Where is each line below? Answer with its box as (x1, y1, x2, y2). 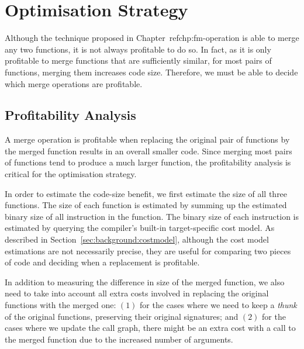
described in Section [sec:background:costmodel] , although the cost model (5, 233, 269, 246)
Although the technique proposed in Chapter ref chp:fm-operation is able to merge (5, 32, 299, 44)
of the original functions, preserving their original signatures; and (5, 310, 239, 322)
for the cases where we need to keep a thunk (140, 299, 297, 311)
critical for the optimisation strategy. (5, 168, 137, 180)
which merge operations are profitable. (5, 77, 143, 89)
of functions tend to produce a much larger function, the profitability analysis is (5, 156, 291, 168)
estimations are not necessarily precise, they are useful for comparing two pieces (5, 244, 291, 257)
